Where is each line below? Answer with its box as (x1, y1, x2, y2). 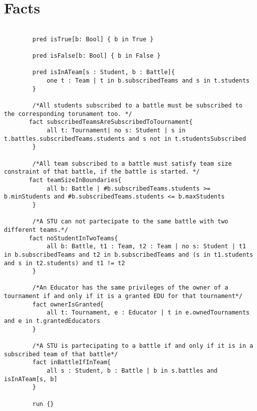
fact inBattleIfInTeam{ (32, 359, 111, 366)
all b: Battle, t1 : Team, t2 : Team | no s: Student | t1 (46, 243, 246, 250)
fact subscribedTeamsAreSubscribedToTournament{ (29, 118, 193, 126)
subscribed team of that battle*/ (4, 350, 118, 358)
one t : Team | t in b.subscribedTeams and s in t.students (46, 77, 250, 85)
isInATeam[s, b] (4, 375, 58, 383)
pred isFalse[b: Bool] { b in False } (32, 52, 161, 60)
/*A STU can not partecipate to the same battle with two (32, 218, 229, 225)
